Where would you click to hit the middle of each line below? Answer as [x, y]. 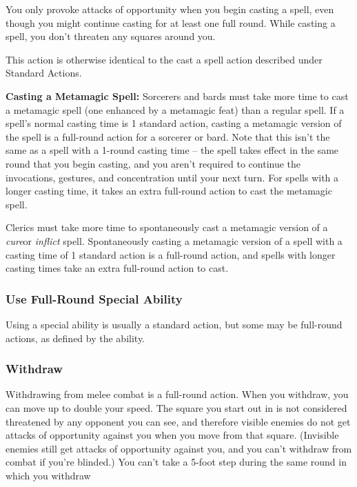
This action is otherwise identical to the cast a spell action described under [164, 59]
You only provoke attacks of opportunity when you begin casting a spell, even [170, 9]
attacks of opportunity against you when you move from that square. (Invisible [172, 435]
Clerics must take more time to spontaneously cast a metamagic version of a [167, 227]
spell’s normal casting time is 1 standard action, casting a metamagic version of [174, 123]
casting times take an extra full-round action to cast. [117, 268]
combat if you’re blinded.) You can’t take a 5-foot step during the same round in [176, 462]
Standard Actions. [44, 73]
